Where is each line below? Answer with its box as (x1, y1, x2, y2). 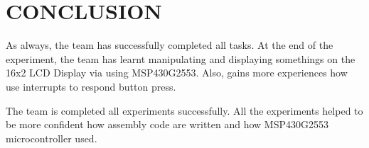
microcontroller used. (6, 130, 97, 145)
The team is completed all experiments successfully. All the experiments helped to (6, 103, 363, 118)
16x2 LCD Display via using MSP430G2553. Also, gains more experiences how (6, 65, 348, 80)
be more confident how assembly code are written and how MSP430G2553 (6, 117, 328, 132)
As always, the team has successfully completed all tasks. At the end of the (6, 38, 333, 52)
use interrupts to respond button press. (6, 79, 176, 93)
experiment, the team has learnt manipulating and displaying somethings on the (6, 51, 355, 66)
